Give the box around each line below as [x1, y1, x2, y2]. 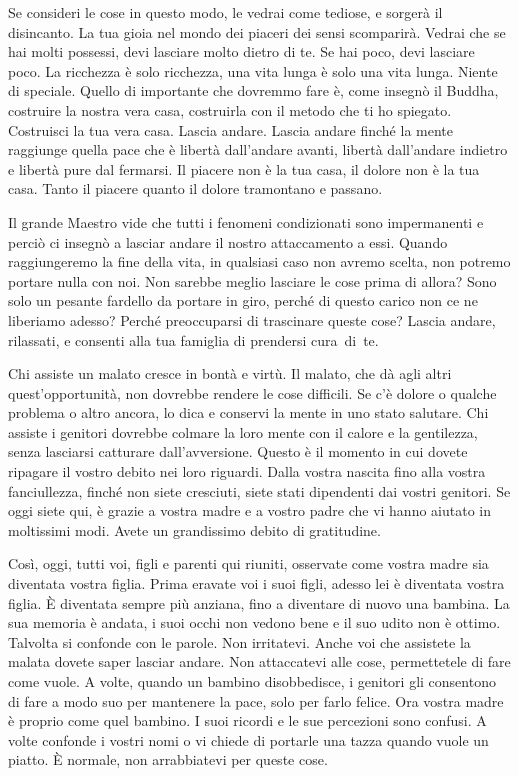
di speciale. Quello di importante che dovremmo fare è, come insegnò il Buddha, [8, 80, 499, 101]
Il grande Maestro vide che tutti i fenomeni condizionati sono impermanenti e [8, 211, 484, 232]
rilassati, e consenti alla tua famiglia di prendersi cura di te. [8, 329, 379, 350]
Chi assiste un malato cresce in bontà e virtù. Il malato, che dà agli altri [8, 363, 452, 384]
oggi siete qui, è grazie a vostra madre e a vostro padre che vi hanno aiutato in [8, 500, 491, 521]
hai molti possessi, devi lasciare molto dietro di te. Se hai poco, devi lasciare [8, 41, 475, 62]
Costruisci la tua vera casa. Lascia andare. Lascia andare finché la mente [8, 119, 453, 140]
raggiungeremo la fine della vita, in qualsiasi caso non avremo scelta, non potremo [8, 251, 511, 272]
